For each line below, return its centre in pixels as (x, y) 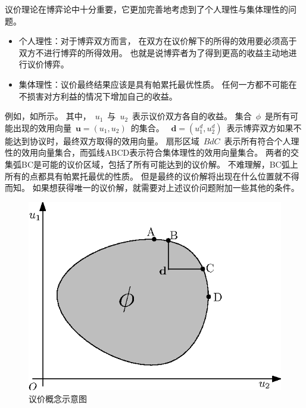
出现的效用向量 (42, 127)
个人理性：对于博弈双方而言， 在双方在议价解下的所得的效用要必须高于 (158, 41)
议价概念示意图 (58, 398)
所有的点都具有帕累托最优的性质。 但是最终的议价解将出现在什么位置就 (144, 176)
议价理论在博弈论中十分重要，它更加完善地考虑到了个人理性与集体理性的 (146, 9)
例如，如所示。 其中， (48, 116)
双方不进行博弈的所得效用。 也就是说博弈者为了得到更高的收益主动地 (154, 52)
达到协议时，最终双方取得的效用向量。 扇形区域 (106, 140)
